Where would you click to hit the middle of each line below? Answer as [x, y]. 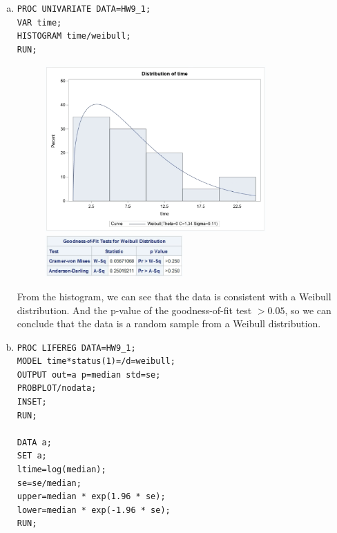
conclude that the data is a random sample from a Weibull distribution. [169, 323]
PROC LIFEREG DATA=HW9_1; [76, 348]
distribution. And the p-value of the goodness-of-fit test [134, 310]
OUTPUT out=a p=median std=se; [89, 375]
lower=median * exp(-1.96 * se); [94, 510]
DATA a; [34, 442]
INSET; [32, 402]
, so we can [308, 310]
